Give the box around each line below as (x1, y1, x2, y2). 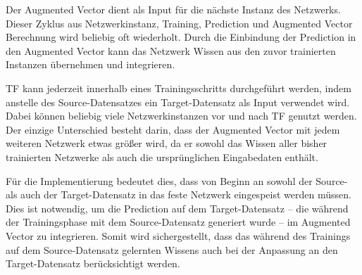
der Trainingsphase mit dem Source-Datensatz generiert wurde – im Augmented (6, 215, 351, 229)
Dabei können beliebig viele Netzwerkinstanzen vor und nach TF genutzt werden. (6, 108, 357, 123)
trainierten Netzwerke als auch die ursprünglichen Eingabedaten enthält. (6, 149, 318, 164)
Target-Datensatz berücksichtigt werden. (6, 256, 180, 271)
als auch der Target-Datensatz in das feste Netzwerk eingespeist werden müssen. (6, 187, 351, 202)
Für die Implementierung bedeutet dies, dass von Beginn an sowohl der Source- (6, 173, 348, 188)
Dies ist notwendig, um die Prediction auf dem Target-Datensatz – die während (6, 200, 349, 215)
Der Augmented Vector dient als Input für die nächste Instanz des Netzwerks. (6, 2, 341, 16)
